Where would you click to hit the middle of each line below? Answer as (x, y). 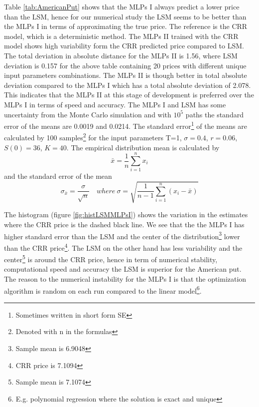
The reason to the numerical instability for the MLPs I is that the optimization (125, 279)
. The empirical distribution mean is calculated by (143, 147)
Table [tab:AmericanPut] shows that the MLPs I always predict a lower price (122, 6)
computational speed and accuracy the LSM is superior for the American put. (123, 269)
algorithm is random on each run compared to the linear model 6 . (103, 290)
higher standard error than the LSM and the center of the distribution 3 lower (122, 235)
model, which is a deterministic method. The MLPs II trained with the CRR (121, 36)
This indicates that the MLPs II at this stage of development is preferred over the (129, 95)
